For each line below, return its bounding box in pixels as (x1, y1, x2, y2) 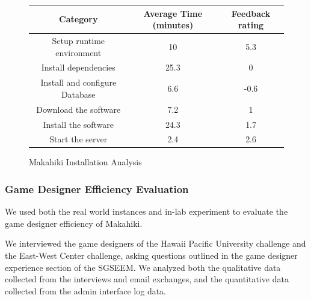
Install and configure (40, 76, 117, 89)
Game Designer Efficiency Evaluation (5, 181, 189, 196)
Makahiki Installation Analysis (29, 156, 142, 168)
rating (238, 19, 264, 31)
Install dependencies (41, 61, 115, 74)
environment (55, 46, 102, 59)
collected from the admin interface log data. (5, 284, 167, 297)
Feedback (231, 7, 271, 19)
